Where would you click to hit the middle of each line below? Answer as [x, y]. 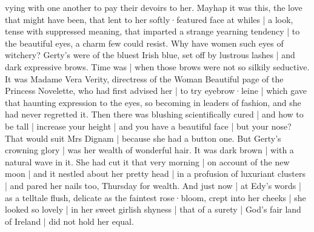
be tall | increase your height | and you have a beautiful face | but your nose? [148, 126]
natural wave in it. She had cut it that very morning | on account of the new [147, 161]
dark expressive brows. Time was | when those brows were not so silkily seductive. [157, 66]
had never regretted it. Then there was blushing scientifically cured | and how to [154, 114]
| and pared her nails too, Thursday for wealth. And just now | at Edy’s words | [153, 185]
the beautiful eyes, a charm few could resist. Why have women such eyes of [144, 43]
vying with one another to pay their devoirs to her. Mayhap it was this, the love [154, 7]
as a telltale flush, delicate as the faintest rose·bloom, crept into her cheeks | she [155, 197]
